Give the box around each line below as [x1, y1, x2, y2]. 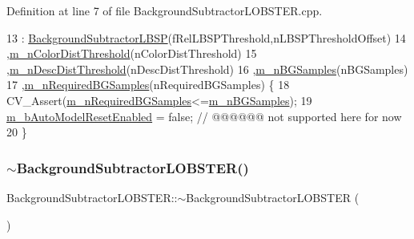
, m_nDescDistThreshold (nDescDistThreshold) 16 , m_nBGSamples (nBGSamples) [6, 60, 408, 77]
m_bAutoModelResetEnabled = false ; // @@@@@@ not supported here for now [6, 107, 402, 124]
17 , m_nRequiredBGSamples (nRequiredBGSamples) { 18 [6, 76, 290, 93]
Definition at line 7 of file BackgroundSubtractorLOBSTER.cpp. [6, 2, 323, 18]
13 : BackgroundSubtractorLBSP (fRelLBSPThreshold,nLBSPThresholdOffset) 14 [6, 29, 406, 46]
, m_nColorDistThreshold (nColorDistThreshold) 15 [6, 45, 257, 62]
